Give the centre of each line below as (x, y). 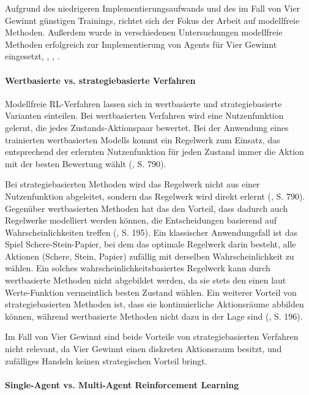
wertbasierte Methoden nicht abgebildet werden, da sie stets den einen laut (146, 280)
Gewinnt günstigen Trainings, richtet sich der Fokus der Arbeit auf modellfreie (152, 20)
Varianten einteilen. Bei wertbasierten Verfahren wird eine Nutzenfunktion (144, 115)
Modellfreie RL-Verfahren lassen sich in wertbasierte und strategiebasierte (143, 103)
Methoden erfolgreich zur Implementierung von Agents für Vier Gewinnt (141, 44)
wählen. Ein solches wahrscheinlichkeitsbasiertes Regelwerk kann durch (138, 268)
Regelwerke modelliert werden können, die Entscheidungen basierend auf (141, 220)
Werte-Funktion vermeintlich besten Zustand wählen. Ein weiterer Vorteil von (151, 292)
